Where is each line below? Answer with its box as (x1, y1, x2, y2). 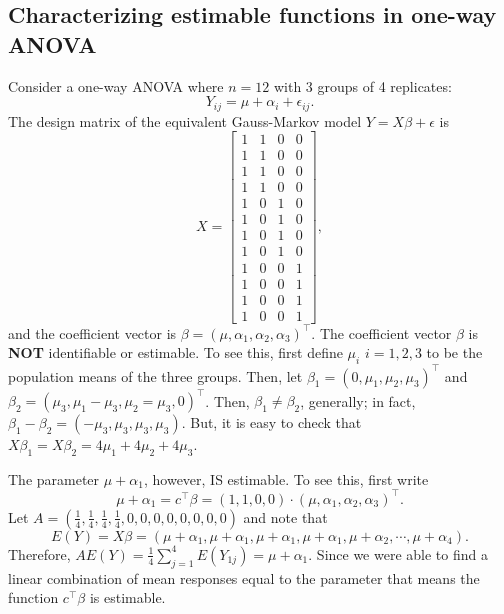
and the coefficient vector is (8, 322, 177, 343)
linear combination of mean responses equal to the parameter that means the (8, 567, 480, 588)
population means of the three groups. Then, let (8, 365, 303, 386)
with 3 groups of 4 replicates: (273, 75, 452, 96)
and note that (243, 506, 328, 527)
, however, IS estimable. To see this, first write (143, 468, 429, 489)
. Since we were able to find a (308, 543, 488, 564)
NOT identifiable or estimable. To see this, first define (8, 342, 343, 363)
